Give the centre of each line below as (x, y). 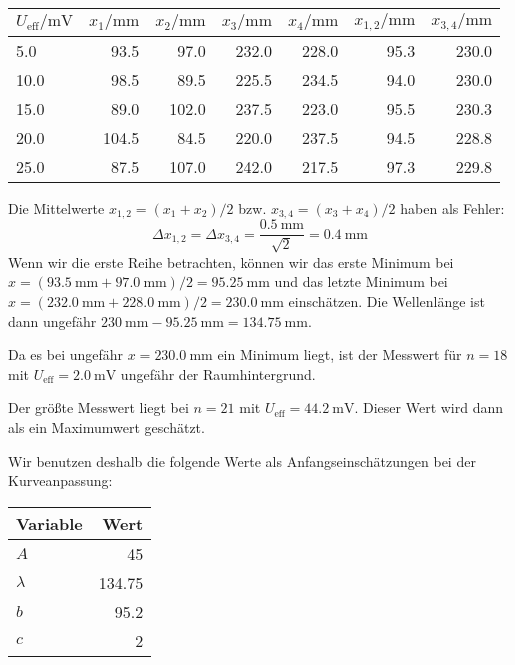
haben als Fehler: (452, 207)
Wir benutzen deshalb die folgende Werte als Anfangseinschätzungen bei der (242, 460)
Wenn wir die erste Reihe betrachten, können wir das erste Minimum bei (231, 261)
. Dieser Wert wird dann (429, 407)
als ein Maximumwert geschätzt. (106, 427)
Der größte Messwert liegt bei (98, 407)
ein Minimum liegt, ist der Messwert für (339, 354)
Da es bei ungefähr (66, 354)
